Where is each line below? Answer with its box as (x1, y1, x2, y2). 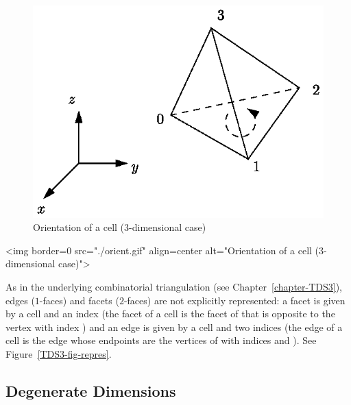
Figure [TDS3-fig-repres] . (5, 346, 112, 360)
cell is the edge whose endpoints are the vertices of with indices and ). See (5, 333, 317, 347)
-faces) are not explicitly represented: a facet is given (123, 293, 346, 307)
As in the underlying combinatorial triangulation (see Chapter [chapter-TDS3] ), (5, 279, 343, 293)
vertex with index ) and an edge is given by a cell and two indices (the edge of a (5, 319, 343, 334)
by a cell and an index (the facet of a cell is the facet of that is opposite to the (5, 306, 335, 321)
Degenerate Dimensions (5, 380, 176, 401)
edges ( (5, 293, 35, 307)
